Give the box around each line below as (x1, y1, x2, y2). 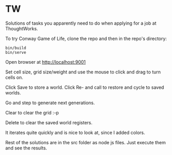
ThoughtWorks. (5, 25, 39, 31)
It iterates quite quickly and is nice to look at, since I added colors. (5, 129, 145, 135)
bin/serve (5, 50, 27, 55)
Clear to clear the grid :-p (5, 109, 59, 115)
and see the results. (5, 145, 47, 151)
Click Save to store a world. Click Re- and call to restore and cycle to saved (5, 84, 164, 90)
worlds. (5, 89, 22, 95)
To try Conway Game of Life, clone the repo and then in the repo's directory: (5, 35, 167, 42)
